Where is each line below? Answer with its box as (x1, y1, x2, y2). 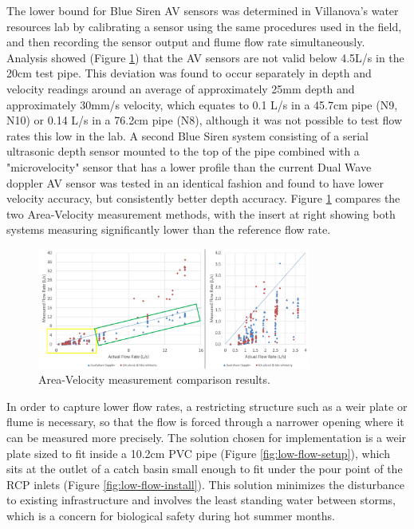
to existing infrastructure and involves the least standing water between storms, (6, 491, 396, 508)
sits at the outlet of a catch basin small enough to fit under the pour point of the (6, 460, 403, 477)
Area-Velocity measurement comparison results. (38, 371, 270, 388)
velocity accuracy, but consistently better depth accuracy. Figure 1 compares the (6, 190, 400, 207)
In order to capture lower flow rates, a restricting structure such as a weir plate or (6, 397, 408, 414)
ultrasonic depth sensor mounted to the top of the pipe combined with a (6, 143, 360, 160)
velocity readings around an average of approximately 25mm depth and (6, 80, 355, 97)
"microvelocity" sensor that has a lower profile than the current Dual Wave (6, 158, 372, 175)
